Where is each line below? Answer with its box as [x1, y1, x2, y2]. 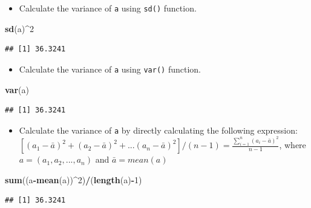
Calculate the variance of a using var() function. [19, 62, 201, 75]
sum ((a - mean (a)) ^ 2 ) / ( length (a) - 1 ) [5, 173, 142, 186]
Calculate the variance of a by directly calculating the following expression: [19, 123, 298, 136]
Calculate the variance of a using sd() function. [19, 2, 197, 14]
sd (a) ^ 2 [5, 22, 34, 34]
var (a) [5, 83, 29, 96]
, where [279, 138, 306, 151]
